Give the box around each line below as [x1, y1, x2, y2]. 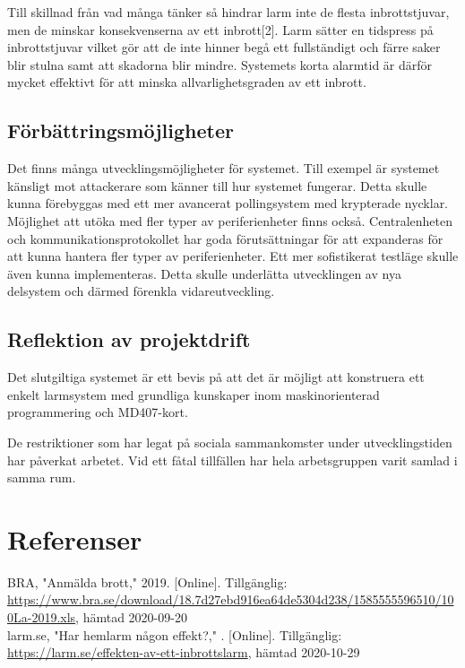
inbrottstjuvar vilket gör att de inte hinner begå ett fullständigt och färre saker [7, 38, 441, 56]
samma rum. [7, 468, 76, 487]
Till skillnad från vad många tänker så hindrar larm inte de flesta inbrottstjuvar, [7, 3, 450, 21]
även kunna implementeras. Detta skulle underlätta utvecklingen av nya [7, 264, 401, 282]
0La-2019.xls [7, 608, 76, 626]
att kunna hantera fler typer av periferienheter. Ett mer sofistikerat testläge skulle [7, 247, 459, 265]
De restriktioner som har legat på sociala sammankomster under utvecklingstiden [7, 432, 452, 451]
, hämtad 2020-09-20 [75, 608, 187, 626]
